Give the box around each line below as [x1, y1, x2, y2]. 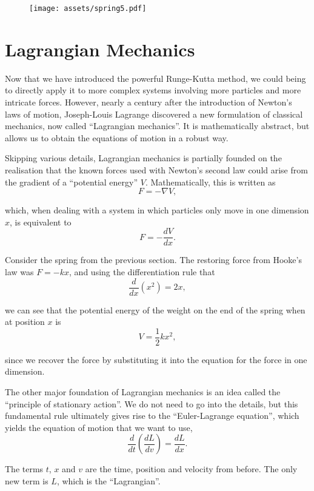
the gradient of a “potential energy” [5, 175, 138, 188]
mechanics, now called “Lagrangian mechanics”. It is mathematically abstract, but [5, 119, 310, 132]
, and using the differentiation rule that [69, 265, 215, 278]
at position [5, 315, 45, 328]
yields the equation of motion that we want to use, [5, 421, 193, 433]
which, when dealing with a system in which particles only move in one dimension [5, 204, 309, 216]
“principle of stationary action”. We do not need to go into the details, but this [5, 397, 298, 410]
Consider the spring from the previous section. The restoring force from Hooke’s [5, 253, 302, 266]
